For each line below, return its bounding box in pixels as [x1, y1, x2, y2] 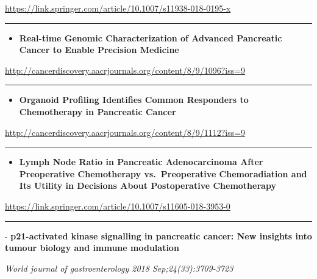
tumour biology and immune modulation [5, 241, 179, 254]
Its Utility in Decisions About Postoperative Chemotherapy [19, 179, 276, 192]
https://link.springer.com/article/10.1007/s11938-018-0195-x [5, 2, 231, 14]
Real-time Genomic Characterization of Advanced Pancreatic [19, 31, 282, 44]
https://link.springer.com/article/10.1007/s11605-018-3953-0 [5, 199, 230, 212]
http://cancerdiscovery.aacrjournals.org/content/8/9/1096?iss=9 [5, 63, 246, 76]
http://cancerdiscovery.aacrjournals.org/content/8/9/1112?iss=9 [5, 125, 246, 138]
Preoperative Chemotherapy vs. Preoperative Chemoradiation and [19, 167, 307, 180]
